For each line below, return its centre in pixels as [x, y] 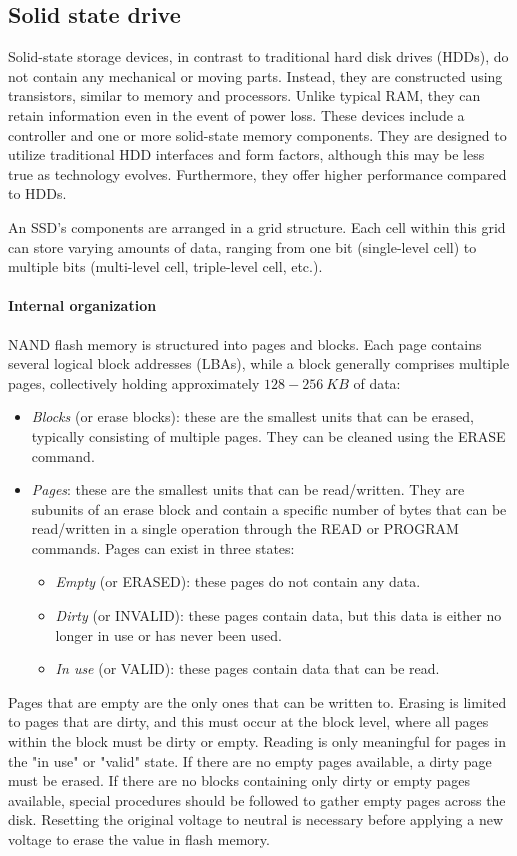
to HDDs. [37, 193]
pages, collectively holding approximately [134, 382]
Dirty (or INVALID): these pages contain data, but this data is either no [278, 615]
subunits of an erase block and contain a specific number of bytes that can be [269, 508]
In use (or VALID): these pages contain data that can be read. [247, 668]
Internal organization [82, 305]
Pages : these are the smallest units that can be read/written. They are [248, 489]
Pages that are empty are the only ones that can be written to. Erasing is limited [257, 701]
